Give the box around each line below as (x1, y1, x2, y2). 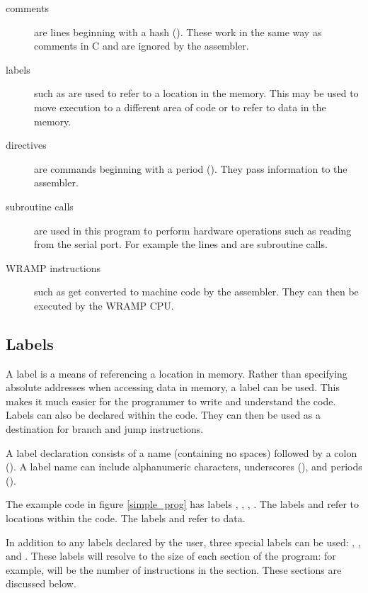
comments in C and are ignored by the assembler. (34, 38, 249, 53)
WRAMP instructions (6, 260, 100, 275)
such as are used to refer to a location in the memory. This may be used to (34, 86, 359, 101)
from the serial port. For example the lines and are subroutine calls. (34, 237, 328, 252)
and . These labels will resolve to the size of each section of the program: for (6, 548, 336, 563)
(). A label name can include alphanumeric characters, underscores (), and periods (6, 459, 362, 474)
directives (6, 137, 47, 152)
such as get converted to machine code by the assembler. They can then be (34, 284, 359, 299)
